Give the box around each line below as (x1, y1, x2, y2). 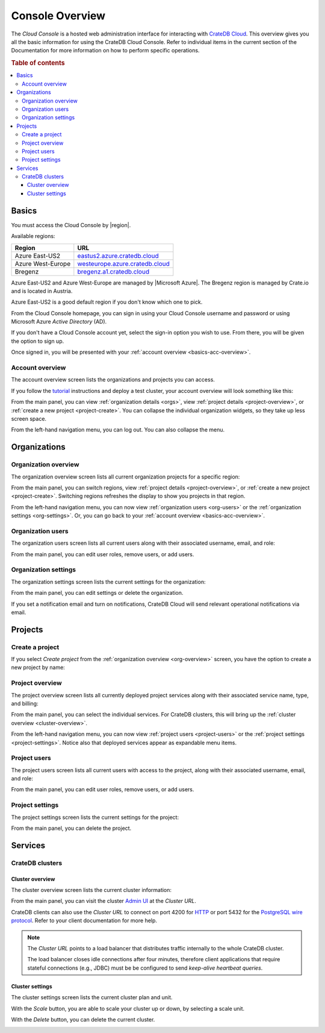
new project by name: (11, 664, 66, 671)
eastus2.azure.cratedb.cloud (77, 251, 159, 260)
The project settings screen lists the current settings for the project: (11, 814, 179, 821)
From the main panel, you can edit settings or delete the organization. (11, 589, 184, 597)
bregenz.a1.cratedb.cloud (77, 267, 150, 275)
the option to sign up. (11, 338, 64, 345)
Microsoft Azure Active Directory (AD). (11, 318, 107, 325)
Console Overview (11, 9, 105, 22)
